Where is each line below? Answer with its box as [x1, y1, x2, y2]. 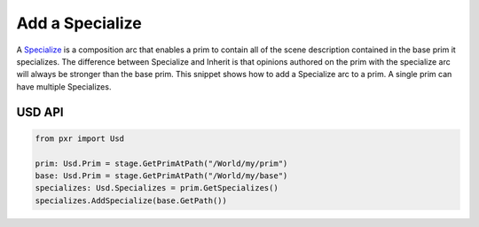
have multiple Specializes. [16, 81, 112, 92]
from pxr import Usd [35, 133, 124, 144]
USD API [16, 105, 64, 120]
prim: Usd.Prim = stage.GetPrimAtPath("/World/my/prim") [35, 158, 288, 168]
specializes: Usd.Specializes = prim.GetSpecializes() [35, 183, 279, 193]
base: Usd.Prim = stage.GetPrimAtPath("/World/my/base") [35, 170, 288, 181]
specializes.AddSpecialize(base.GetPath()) [35, 195, 228, 206]
